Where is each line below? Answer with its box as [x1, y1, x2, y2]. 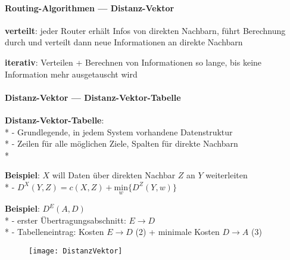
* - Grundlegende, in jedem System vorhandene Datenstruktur [5, 125, 233, 138]
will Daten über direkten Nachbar [52, 169, 176, 181]
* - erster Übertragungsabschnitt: [5, 213, 126, 226]
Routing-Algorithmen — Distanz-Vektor [5, 1, 174, 14]
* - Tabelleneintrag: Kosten [5, 225, 104, 238]
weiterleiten [205, 169, 248, 181]
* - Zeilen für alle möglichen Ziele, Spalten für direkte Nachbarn [5, 137, 238, 150]
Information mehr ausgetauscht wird [5, 67, 138, 80]
